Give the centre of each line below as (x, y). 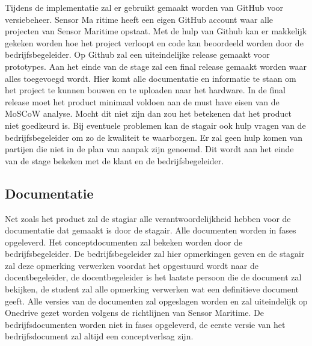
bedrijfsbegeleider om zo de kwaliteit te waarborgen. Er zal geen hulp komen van (154, 137)
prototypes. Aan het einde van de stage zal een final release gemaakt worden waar (156, 66)
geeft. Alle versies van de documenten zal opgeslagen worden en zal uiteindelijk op (156, 301)
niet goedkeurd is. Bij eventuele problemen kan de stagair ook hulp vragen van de (155, 125)
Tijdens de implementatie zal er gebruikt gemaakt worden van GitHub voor (144, 7)
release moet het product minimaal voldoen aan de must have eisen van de (142, 101)
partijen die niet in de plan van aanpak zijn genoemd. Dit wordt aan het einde (149, 149)
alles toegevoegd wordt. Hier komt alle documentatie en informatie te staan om (151, 78)
